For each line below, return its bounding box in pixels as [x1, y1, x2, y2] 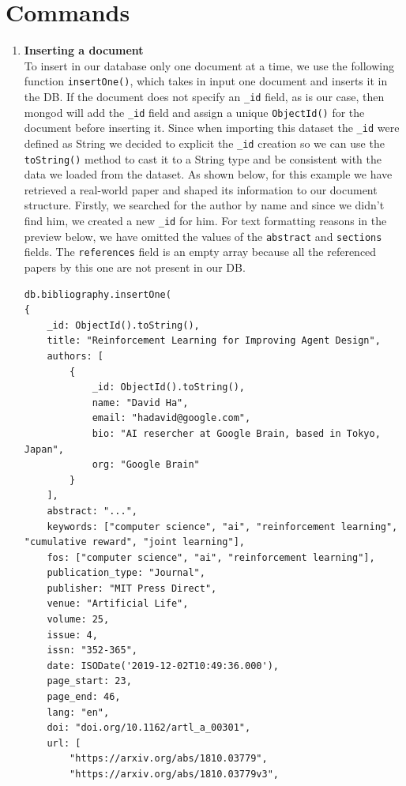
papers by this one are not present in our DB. [24, 259, 246, 275]
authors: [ [47, 350, 104, 362]
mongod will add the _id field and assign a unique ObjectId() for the [24, 103, 365, 120]
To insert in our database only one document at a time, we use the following [24, 57, 394, 73]
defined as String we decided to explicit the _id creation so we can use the [24, 134, 385, 151]
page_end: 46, [47, 691, 121, 703]
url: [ [47, 737, 81, 749]
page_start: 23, [47, 675, 132, 687]
